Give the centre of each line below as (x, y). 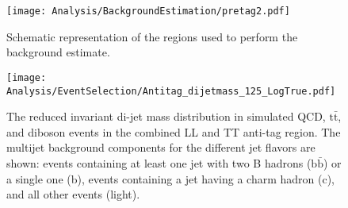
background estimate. (58, 52)
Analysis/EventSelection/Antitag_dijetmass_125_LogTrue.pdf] (171, 91)
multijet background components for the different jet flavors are (161, 147)
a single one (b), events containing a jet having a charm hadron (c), (171, 178)
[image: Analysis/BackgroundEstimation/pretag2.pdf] (148, 11)
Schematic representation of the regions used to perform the (152, 36)
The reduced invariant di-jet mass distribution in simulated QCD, (166, 116)
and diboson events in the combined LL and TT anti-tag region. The (174, 131)
